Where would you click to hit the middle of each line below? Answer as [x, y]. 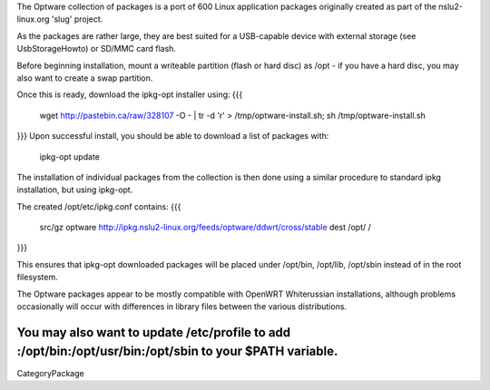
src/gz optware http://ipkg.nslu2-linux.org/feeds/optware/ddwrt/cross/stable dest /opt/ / [206, 228]
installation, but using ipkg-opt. [75, 190]
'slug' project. [77, 19]
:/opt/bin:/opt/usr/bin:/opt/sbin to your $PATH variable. [177, 351]
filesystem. [37, 278]
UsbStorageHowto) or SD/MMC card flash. [97, 49]
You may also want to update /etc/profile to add [154, 332]
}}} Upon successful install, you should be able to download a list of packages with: [173, 136]
